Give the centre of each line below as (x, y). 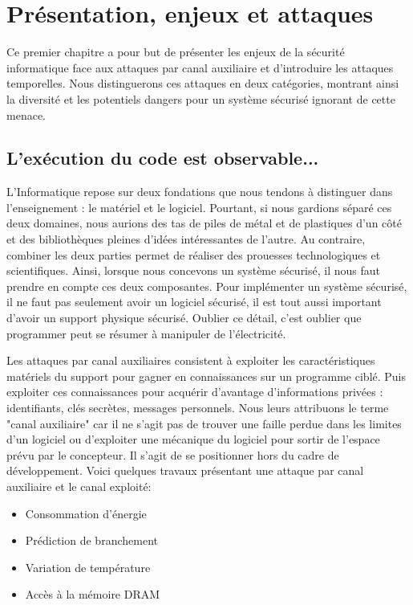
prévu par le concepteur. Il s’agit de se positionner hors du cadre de (173, 454)
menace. (26, 114)
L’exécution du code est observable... (163, 158)
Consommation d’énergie (86, 513)
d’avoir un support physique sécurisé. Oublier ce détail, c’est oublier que (184, 318)
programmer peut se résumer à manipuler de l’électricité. (146, 333)
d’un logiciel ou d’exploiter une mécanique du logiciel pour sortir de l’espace (193, 439)
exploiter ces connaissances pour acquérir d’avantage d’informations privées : (195, 392)
